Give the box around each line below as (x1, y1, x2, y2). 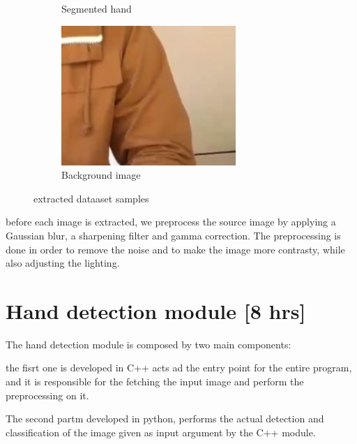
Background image (61, 168, 141, 182)
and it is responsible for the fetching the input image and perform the (6, 374, 304, 389)
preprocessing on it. (6, 387, 89, 402)
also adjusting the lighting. (6, 256, 120, 270)
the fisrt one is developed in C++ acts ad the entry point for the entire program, (6, 360, 352, 375)
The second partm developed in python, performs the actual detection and (6, 411, 324, 426)
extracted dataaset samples (33, 191, 149, 205)
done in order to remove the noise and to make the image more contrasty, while (6, 242, 345, 256)
